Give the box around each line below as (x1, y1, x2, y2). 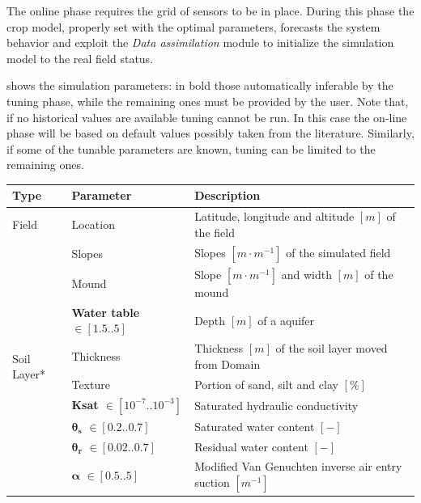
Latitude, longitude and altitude (194, 208, 355, 225)
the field (194, 223, 235, 240)
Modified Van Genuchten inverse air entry (194, 458, 402, 475)
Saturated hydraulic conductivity (194, 396, 359, 413)
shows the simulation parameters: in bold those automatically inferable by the (6, 77, 393, 94)
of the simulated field (286, 243, 391, 260)
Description (194, 187, 261, 204)
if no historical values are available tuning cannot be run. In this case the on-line (6, 108, 407, 125)
